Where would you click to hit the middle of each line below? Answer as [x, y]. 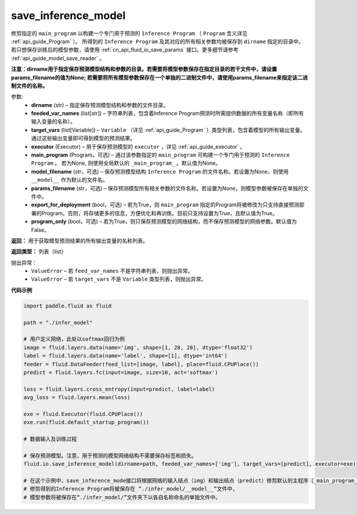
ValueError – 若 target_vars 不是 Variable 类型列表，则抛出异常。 [119, 279]
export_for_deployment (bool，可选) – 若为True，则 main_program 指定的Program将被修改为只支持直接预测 [165, 205]
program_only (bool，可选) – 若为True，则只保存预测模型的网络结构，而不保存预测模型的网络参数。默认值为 [164, 222]
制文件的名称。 [29, 86]
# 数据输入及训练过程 [50, 439]
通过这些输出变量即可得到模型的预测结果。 [83, 138]
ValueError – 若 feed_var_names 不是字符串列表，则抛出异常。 [112, 271]
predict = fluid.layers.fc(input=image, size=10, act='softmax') [121, 372]
